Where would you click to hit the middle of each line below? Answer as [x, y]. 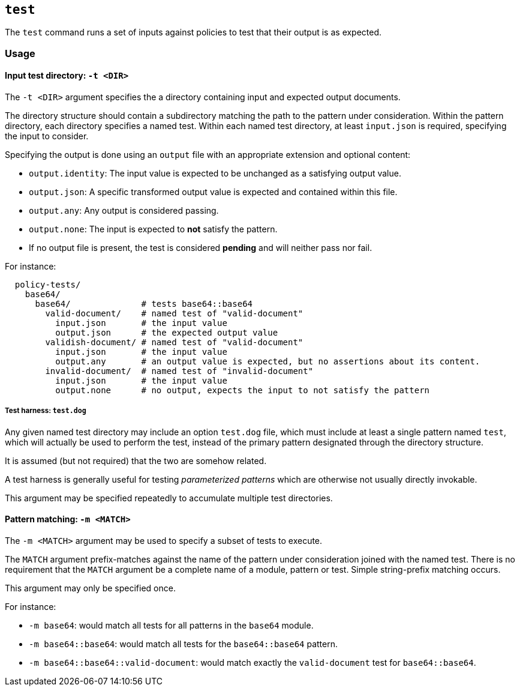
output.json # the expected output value [167, 333]
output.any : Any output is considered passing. [124, 211]
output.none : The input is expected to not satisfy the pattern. [153, 229]
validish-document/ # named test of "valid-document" [174, 342]
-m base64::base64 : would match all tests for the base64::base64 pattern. [184, 644]
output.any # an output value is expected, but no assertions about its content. [268, 362]
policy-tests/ [48, 285]
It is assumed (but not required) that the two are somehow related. [136, 460]
